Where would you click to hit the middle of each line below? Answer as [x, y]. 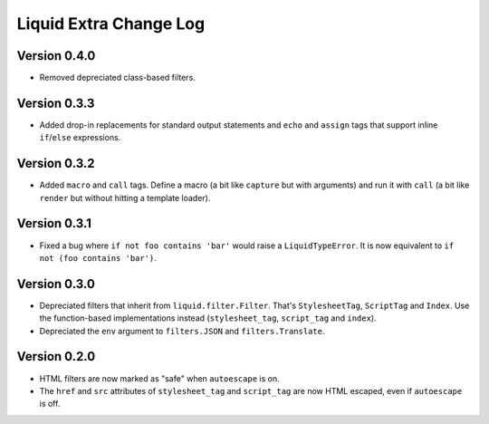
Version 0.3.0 [56, 284]
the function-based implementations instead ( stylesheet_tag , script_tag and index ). [208, 318]
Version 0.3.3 [56, 103]
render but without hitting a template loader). [125, 198]
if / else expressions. [80, 138]
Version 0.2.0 [56, 357]
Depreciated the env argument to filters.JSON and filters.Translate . [182, 331]
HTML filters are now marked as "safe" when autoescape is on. [159, 378]
